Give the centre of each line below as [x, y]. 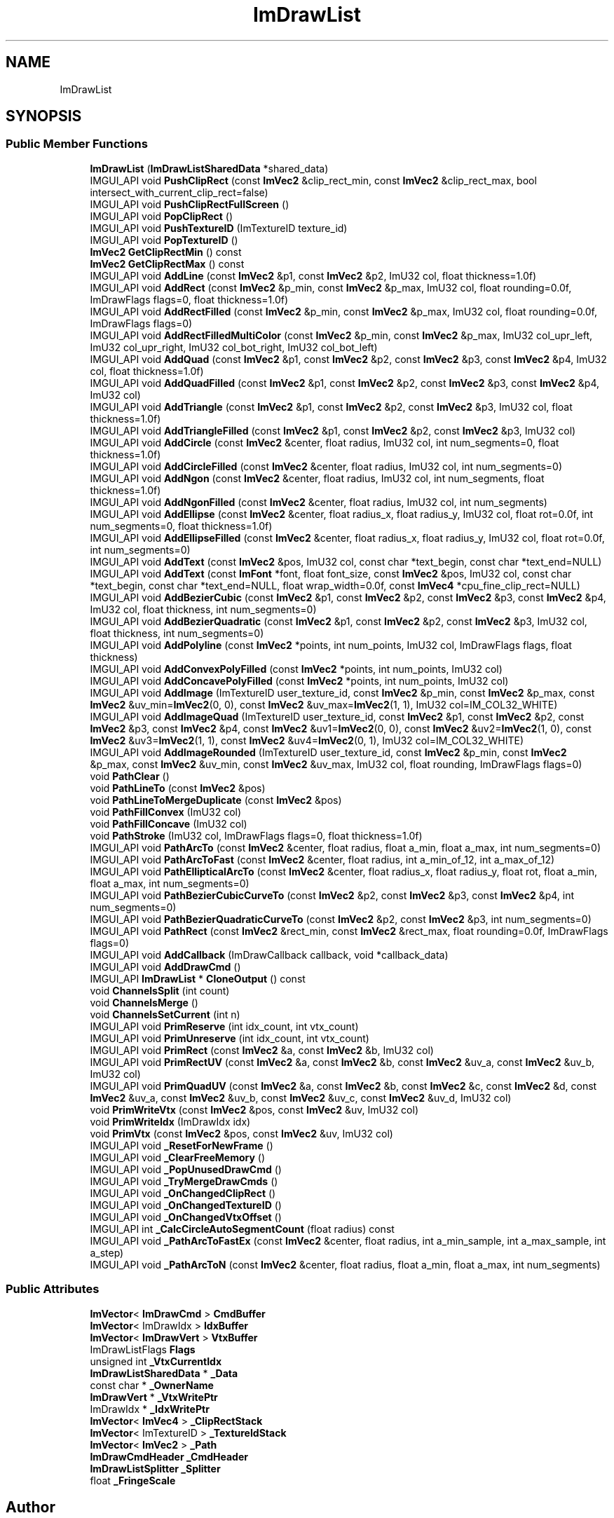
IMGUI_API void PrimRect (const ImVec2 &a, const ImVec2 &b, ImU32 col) [262, 1050]
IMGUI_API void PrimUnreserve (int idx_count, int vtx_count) [230, 1038]
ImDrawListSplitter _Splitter [155, 1468]
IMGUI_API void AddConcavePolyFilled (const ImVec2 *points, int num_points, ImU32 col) [299, 681]
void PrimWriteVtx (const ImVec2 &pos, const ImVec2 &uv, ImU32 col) [254, 1109]
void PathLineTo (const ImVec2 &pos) [178, 788]
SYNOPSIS [44, 116]
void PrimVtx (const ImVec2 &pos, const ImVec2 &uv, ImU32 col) [241, 1133]
